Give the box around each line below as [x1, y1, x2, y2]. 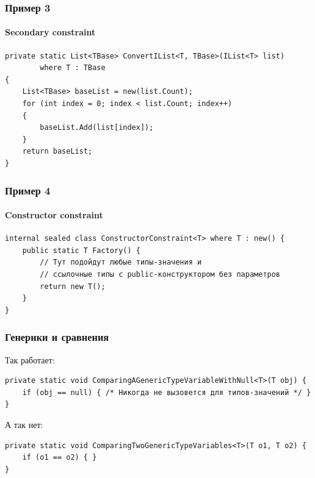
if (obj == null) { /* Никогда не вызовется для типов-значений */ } [22, 388, 311, 397]
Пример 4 [5, 182, 51, 198]
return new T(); [40, 282, 106, 291]
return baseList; [22, 147, 93, 156]
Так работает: [5, 353, 55, 366]
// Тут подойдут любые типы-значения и [40, 258, 202, 267]
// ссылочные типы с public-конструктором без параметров [40, 270, 281, 279]
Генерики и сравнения [5, 329, 109, 344]
